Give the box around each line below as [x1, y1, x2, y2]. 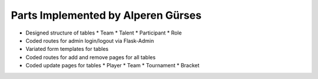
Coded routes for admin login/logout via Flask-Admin [25, 37, 154, 44]
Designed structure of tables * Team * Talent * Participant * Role [25, 29, 182, 36]
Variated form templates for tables [25, 46, 109, 53]
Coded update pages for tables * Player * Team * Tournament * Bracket [25, 62, 200, 69]
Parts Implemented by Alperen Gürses [11, 9, 202, 22]
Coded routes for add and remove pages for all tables [25, 53, 156, 61]
